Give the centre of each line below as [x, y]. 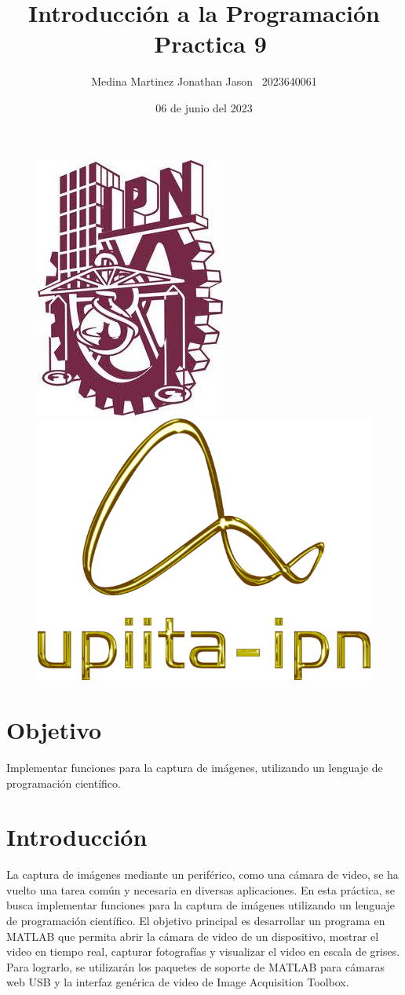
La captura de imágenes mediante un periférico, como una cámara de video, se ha [202, 874]
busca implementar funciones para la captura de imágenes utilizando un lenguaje [201, 905]
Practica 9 [210, 44]
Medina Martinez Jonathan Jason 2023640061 [204, 81]
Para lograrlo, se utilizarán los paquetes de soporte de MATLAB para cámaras [195, 966]
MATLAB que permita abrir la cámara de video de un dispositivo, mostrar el [193, 936]
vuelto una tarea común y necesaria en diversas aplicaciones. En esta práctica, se [201, 889]
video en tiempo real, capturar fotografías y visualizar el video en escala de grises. [203, 951]
